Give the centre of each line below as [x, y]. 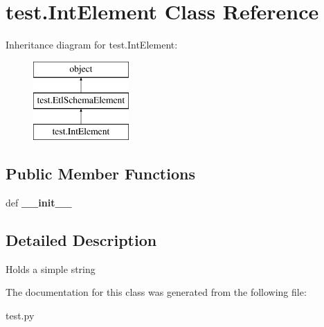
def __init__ [39, 202]
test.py [20, 315]
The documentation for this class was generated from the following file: [156, 292]
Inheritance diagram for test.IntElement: [92, 45]
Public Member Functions [100, 174]
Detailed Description [81, 239]
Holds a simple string [51, 268]
